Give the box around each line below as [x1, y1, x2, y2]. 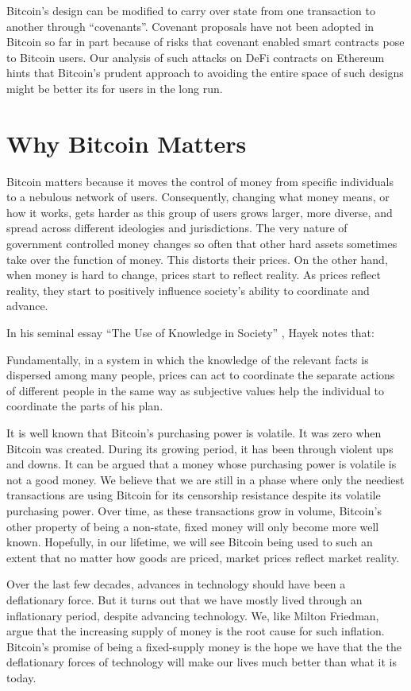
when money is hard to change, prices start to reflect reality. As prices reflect [6, 266, 381, 283]
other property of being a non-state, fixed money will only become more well [6, 518, 379, 534]
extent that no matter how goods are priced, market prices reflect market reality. [6, 549, 400, 565]
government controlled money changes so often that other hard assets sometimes [6, 235, 398, 252]
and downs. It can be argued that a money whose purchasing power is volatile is [6, 456, 397, 472]
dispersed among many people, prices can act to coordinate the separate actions [6, 367, 395, 383]
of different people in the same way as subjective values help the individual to [6, 382, 384, 398]
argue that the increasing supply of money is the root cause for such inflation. [6, 623, 385, 639]
